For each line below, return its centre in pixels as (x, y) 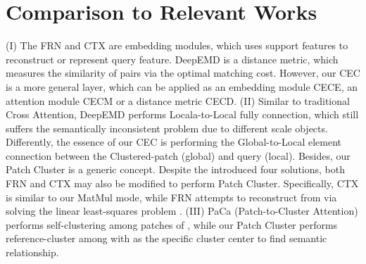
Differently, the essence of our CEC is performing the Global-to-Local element (174, 142)
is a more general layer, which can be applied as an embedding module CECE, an (182, 86)
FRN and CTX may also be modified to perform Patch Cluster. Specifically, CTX (182, 183)
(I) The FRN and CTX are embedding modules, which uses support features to (177, 45)
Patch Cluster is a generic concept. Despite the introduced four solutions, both (175, 169)
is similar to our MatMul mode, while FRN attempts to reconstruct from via (171, 197)
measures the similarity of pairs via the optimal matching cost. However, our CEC (183, 73)
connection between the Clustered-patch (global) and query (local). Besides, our (178, 155)
